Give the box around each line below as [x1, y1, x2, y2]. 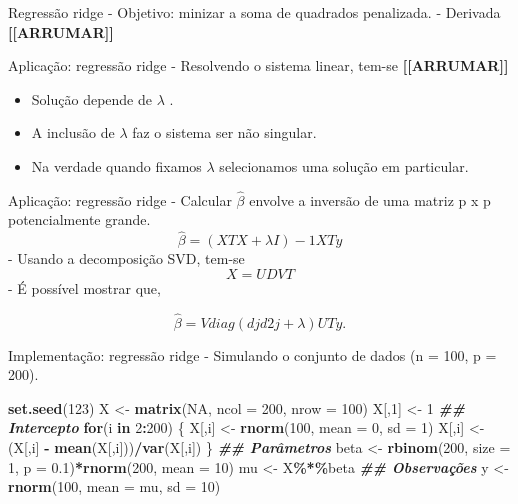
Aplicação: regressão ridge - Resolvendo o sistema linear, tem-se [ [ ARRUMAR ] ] [8, 55, 509, 76]
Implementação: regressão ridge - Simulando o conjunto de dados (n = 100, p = [8, 344, 497, 365]
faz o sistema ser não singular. [132, 122, 317, 143]
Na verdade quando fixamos [31, 155, 202, 176]
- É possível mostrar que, [8, 277, 161, 298]
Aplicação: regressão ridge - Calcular [8, 189, 232, 210]
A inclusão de [31, 122, 115, 143]
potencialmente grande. [8, 209, 151, 230]
